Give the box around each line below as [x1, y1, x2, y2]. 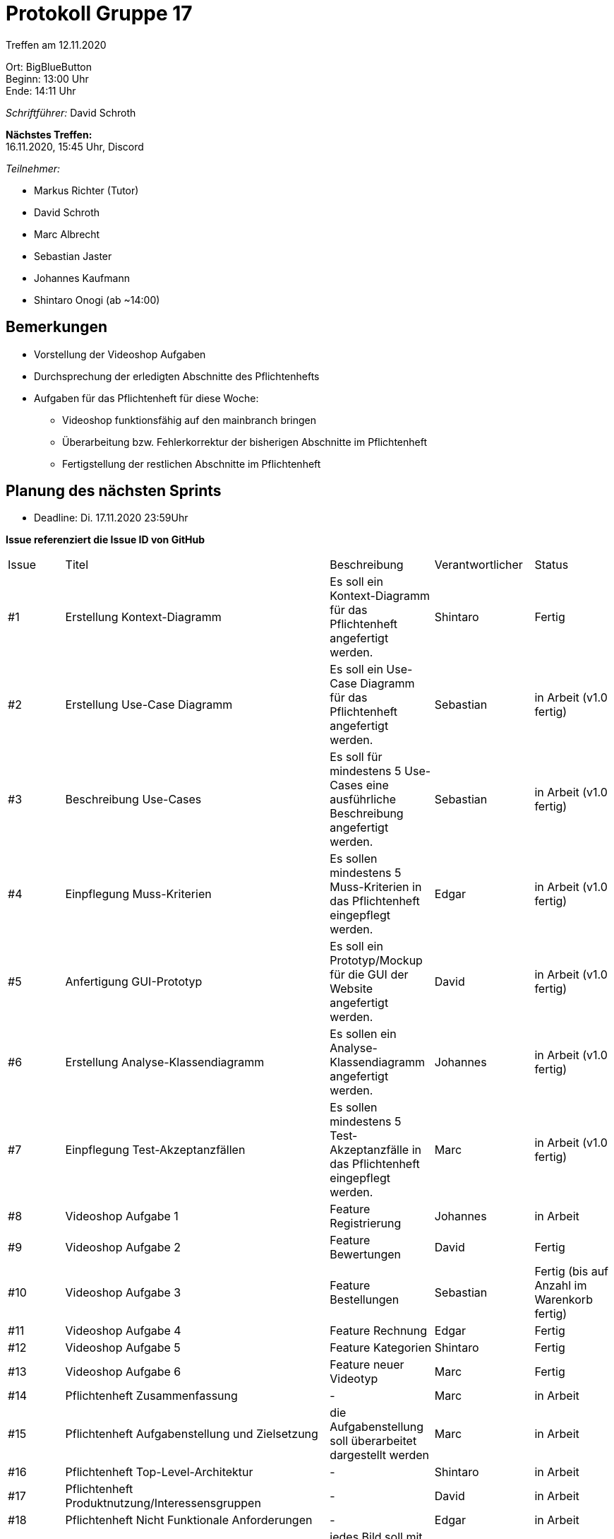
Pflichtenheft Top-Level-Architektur [65, 1465, 253, 1480]
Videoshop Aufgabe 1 [65, 1209, 179, 1224]
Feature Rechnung [330, 1323, 428, 1338]
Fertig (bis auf [534, 1264, 609, 1279]
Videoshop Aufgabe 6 [65, 1364, 181, 1379]
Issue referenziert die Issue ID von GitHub [6, 533, 205, 546]
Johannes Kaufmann [34, 271, 130, 284]
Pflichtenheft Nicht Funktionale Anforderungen [65, 1513, 313, 1528]
